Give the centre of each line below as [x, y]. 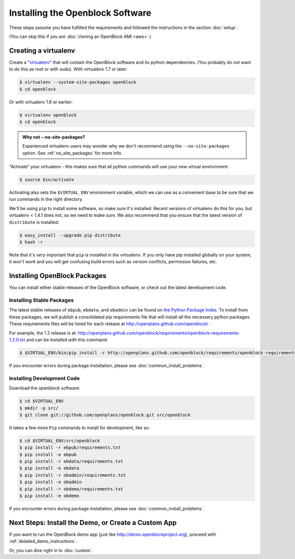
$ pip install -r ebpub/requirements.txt [70, 448]
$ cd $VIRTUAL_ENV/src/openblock [60, 441]
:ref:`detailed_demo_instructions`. [43, 541]
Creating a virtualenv [42, 50]
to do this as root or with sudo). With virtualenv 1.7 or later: [68, 69]
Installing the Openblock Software [80, 13]
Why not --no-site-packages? [54, 137]
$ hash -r [31, 242]
